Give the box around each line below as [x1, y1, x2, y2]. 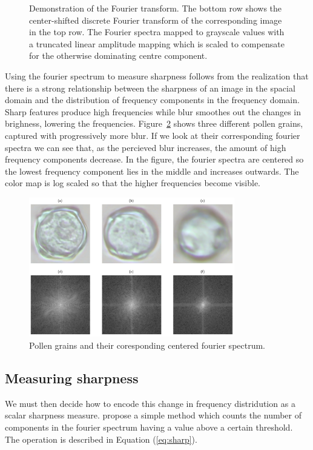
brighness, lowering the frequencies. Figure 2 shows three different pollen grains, [5, 117, 303, 130]
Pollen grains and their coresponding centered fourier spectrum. [29, 339, 266, 352]
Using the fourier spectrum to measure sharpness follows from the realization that [5, 69, 309, 82]
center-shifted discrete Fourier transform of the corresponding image [29, 13, 282, 26]
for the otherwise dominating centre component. [29, 49, 208, 62]
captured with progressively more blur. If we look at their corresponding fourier [5, 129, 300, 141]
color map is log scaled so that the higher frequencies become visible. [5, 176, 261, 189]
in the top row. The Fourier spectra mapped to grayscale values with [29, 25, 285, 38]
